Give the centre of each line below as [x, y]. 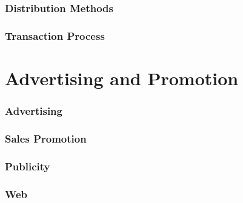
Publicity [28, 166]
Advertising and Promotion [122, 78]
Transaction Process [55, 35]
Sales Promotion [46, 138]
